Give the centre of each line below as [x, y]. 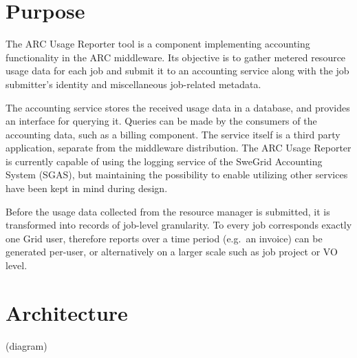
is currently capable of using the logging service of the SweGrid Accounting [164, 161]
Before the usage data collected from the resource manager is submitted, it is [168, 211]
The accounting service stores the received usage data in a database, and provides [178, 107]
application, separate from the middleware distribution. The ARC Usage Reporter [178, 148]
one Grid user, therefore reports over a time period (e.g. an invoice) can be [164, 238]
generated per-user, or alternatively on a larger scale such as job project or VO [172, 252]
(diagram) [26, 345]
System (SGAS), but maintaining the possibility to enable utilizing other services [177, 175]
